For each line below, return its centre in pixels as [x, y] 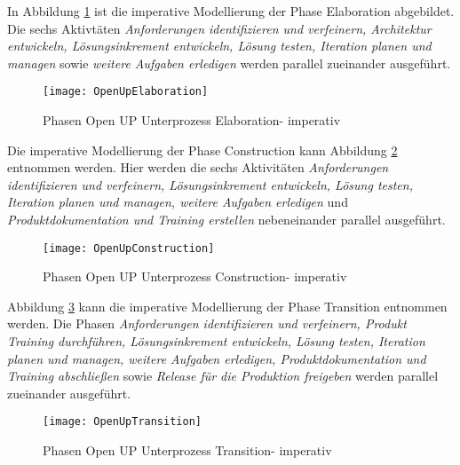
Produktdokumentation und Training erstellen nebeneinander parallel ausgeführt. [226, 219]
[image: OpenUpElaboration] [126, 92]
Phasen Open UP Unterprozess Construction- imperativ [195, 276]
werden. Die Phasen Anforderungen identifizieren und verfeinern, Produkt [207, 323]
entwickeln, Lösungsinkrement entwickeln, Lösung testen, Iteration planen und [219, 46]
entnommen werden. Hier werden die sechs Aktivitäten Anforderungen [198, 167]
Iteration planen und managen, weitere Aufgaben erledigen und [178, 202]
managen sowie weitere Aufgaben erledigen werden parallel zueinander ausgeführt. [229, 63]
